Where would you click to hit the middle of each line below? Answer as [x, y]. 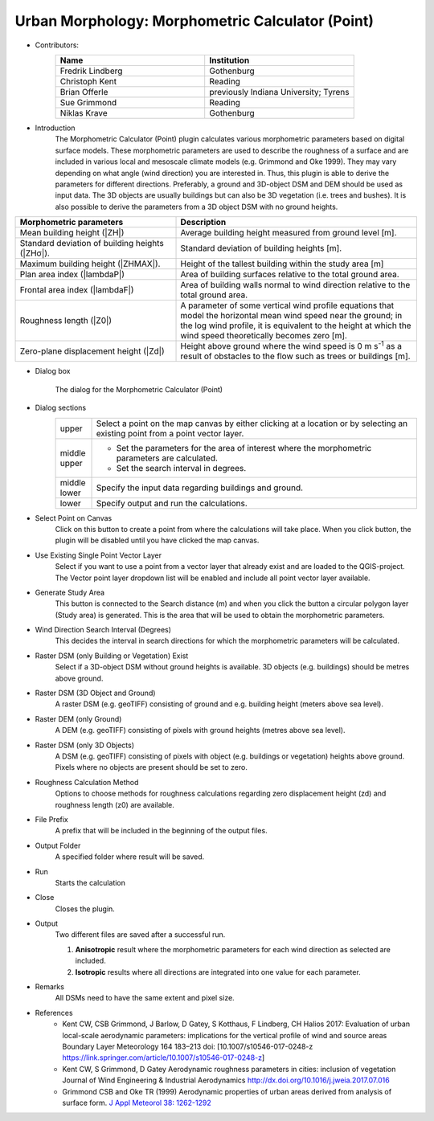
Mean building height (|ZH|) [72, 233]
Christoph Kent [88, 81]
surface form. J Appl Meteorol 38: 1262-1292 [137, 1103]
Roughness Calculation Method [87, 782]
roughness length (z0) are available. [115, 804]
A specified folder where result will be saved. [130, 857]
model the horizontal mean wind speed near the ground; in [291, 316]
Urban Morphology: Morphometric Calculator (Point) [194, 21]
